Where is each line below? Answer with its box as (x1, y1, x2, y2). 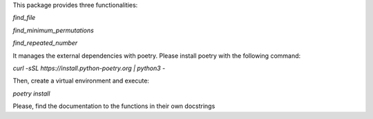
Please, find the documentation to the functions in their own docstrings (12, 102, 216, 110)
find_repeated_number (12, 39, 78, 47)
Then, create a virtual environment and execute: (12, 76, 150, 85)
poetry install (12, 89, 50, 98)
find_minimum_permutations (12, 26, 95, 34)
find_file (12, 14, 36, 22)
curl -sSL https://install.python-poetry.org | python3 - (12, 64, 166, 72)
